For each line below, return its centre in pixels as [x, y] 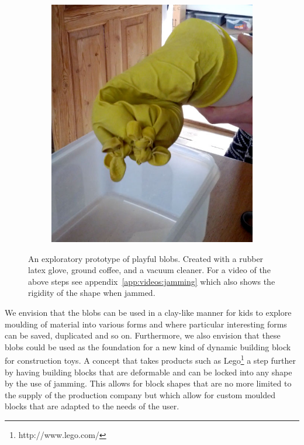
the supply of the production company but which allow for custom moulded [140, 394]
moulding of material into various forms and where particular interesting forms [146, 324]
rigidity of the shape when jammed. [92, 293]
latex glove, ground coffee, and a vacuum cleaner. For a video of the [149, 270]
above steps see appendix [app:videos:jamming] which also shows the [152, 281]
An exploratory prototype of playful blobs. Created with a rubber [146, 258]
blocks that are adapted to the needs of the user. [92, 406]
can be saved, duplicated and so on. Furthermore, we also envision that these [143, 335]
